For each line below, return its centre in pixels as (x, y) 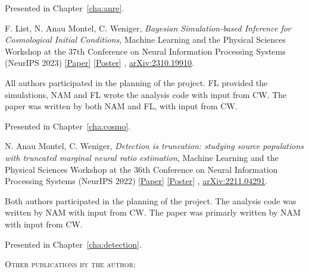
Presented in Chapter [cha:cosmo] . (68, 126)
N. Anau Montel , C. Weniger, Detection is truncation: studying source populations (154, 146)
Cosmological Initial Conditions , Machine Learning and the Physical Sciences (146, 39)
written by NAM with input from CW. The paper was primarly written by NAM (153, 212)
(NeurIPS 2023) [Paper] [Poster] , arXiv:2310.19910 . (99, 63)
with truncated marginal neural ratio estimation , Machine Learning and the (142, 157)
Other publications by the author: (70, 264)
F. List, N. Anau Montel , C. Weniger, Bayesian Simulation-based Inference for (148, 28)
